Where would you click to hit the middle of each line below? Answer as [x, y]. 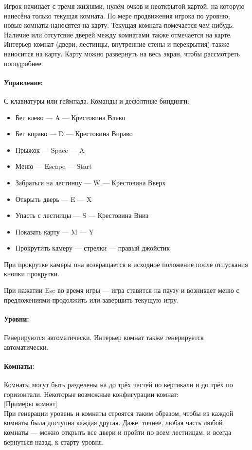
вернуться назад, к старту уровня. [54, 441]
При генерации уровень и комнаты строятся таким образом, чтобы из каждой [119, 413]
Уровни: [17, 318]
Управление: [24, 82]
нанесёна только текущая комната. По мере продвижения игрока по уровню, [117, 15]
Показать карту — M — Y [54, 231]
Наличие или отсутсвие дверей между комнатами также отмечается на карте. [118, 34]
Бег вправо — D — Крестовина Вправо [74, 134]
